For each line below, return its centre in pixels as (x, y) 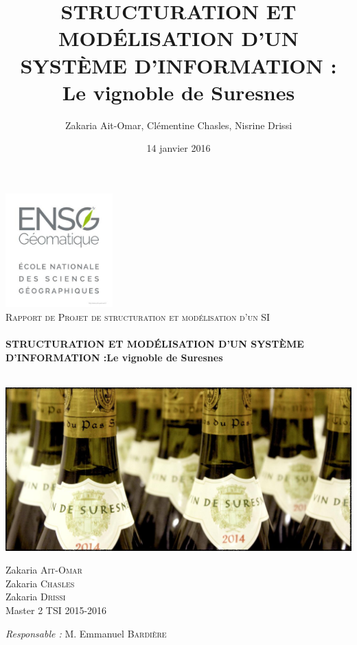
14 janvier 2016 (178, 148)
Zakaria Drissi (36, 597)
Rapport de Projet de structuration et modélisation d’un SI (138, 317)
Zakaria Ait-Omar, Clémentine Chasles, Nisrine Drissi (178, 125)
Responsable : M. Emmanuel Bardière (86, 633)
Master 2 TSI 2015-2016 (56, 610)
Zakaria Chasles (40, 583)
